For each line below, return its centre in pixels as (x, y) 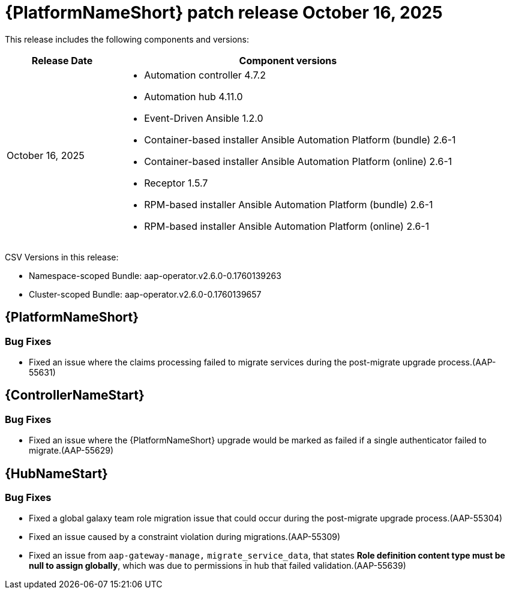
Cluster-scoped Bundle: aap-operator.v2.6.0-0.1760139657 (145, 294)
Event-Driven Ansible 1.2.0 (204, 118)
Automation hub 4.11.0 (193, 96)
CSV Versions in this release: (62, 257)
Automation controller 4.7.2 (205, 75)
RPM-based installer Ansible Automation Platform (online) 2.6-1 (287, 226)
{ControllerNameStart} (75, 395)
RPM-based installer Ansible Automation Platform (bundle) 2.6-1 (289, 204)
